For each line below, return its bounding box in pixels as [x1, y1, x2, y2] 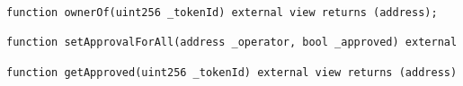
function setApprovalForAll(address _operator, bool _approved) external [6, 36, 458, 49]
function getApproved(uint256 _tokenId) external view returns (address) [6, 65, 458, 79]
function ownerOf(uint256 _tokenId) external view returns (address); [6, 6, 438, 19]
